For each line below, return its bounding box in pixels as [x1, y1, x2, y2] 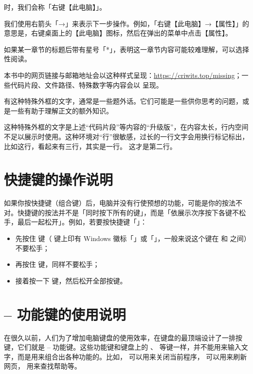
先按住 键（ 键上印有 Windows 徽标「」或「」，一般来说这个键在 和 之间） [15, 233, 247, 243]
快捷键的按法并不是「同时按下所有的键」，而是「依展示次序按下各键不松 [17, 207, 246, 217]
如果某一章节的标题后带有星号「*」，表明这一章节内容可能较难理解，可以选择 [4, 44, 249, 54]
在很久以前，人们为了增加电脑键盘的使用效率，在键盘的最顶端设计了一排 [4, 332, 235, 342]
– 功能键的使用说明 [4, 304, 126, 324]
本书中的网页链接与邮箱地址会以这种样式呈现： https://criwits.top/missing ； [4, 70, 242, 80]
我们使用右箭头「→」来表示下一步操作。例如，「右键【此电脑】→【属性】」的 [4, 18, 249, 28]
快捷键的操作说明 [4, 169, 113, 189]
